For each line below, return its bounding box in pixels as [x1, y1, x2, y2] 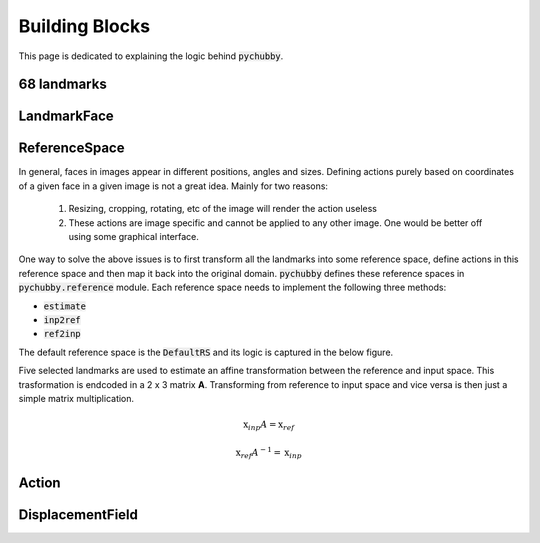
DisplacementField [18, 506, 139, 523]
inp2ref [43, 315, 82, 325]
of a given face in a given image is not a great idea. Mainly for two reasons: [18, 180, 329, 192]
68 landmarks [18, 76, 107, 93]
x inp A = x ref [243, 419, 295, 432]
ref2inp [43, 328, 82, 340]
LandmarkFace [18, 108, 114, 125]
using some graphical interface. [68, 231, 200, 243]
